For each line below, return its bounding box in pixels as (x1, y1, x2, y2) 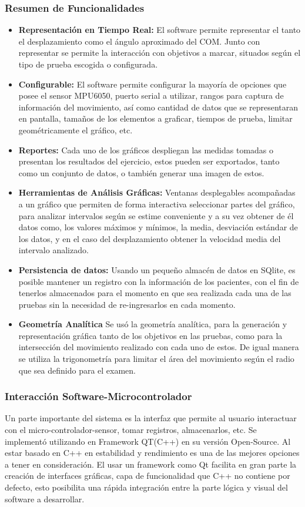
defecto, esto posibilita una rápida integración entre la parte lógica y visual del (5, 481, 288, 493)
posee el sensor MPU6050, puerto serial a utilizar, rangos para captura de (18, 89, 284, 102)
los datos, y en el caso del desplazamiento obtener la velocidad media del (18, 232, 281, 244)
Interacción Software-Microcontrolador (5, 389, 192, 404)
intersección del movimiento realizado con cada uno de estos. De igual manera (18, 341, 299, 353)
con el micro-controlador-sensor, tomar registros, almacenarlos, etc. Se (5, 424, 257, 436)
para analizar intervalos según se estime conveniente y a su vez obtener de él (18, 209, 294, 221)
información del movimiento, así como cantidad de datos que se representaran (18, 100, 299, 113)
